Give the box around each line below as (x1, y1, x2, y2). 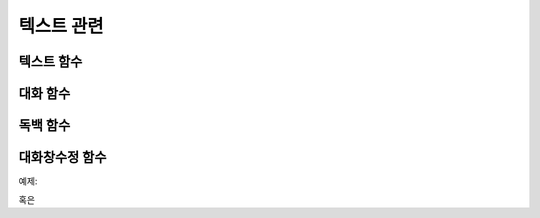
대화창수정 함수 (18, 149, 107, 166)
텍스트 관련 (18, 15, 104, 37)
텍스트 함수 (18, 53, 83, 70)
